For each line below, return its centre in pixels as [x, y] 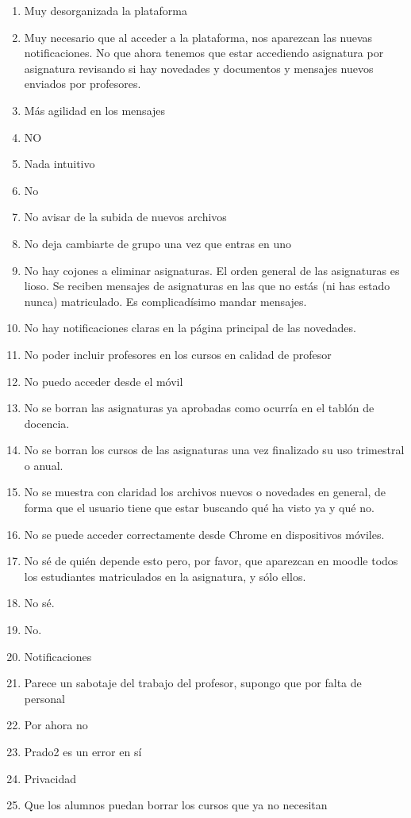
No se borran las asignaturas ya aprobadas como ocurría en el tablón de [199, 408]
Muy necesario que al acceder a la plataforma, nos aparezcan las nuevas [198, 37]
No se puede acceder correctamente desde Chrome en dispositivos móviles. [204, 534]
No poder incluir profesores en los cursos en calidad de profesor [178, 354]
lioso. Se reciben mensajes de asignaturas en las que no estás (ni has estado [207, 286]
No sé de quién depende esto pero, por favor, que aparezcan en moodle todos [211, 561]
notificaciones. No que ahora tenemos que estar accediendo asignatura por [204, 53]
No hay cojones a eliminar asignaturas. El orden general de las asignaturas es [212, 270]
